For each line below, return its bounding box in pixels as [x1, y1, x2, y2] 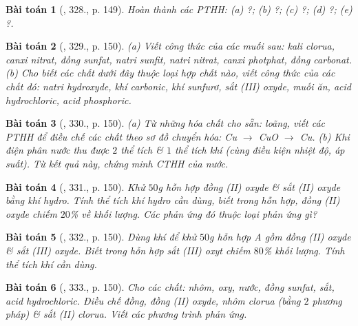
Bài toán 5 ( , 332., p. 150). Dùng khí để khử [6, 230, 197, 244]
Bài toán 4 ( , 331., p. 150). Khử [6, 179, 145, 194]
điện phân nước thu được [6, 143, 109, 157]
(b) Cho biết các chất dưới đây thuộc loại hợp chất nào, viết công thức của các [6, 65, 335, 80]
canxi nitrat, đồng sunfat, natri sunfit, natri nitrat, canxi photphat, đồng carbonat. [6, 52, 352, 66]
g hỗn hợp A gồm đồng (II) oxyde [209, 230, 351, 244]
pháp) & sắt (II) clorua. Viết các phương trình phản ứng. [6, 307, 247, 321]
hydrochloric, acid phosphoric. [6, 92, 131, 107]
